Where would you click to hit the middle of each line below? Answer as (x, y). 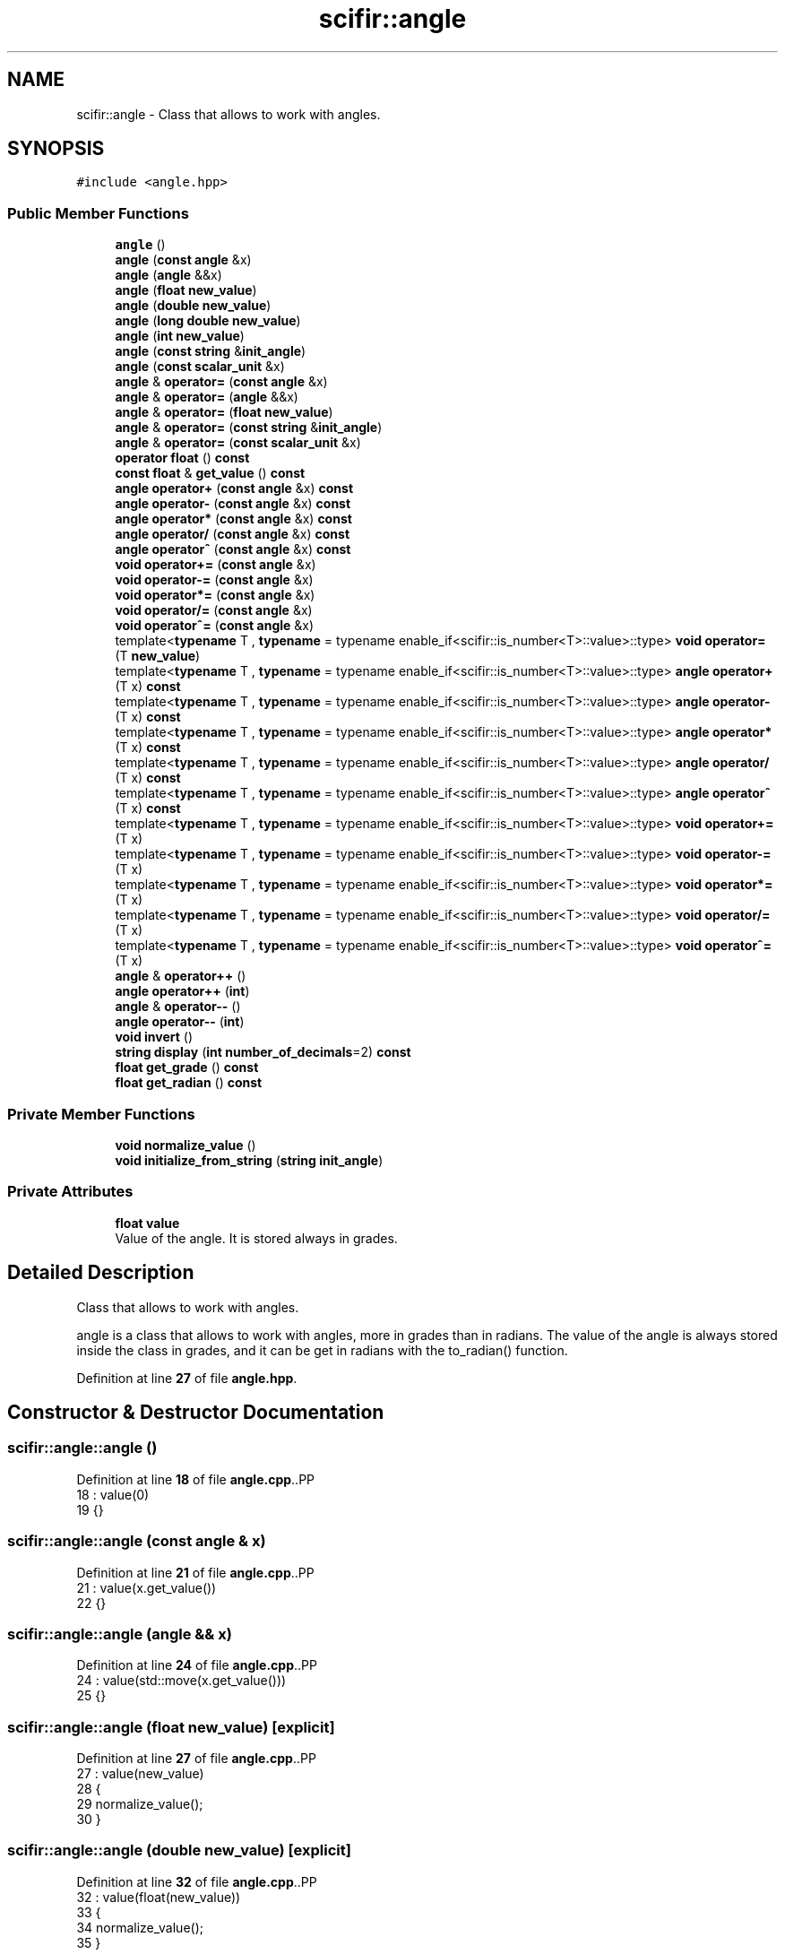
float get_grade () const (187, 1068)
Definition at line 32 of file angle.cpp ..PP (197, 1881)
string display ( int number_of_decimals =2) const (263, 1052)
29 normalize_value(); (140, 1804)
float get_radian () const (189, 1083)
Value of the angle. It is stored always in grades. (256, 1238)
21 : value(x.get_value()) (147, 1587)
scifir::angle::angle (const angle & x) (137, 1541)
